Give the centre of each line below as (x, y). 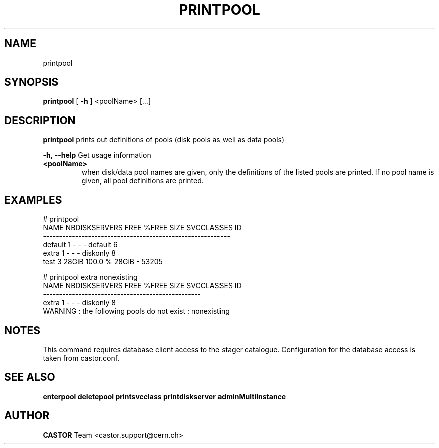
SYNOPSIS (31, 82)
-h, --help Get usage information (97, 155)
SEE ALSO (30, 377)
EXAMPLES (33, 200)
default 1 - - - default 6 (80, 245)
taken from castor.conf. (81, 358)
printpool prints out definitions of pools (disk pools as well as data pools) (164, 140)
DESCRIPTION (40, 120)
